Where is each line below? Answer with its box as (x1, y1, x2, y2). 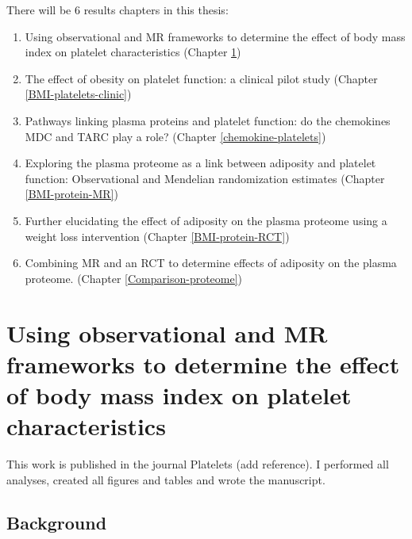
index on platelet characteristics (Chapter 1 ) (25, 44, 241, 60)
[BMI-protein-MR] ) (25, 185, 118, 202)
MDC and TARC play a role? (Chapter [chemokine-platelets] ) (25, 128, 326, 144)
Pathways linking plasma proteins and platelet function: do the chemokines (25, 112, 391, 128)
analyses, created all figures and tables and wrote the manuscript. (6, 471, 325, 487)
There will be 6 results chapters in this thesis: (6, 2, 229, 17)
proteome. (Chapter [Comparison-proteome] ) (25, 269, 243, 286)
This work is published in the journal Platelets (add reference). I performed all (6, 456, 389, 472)
